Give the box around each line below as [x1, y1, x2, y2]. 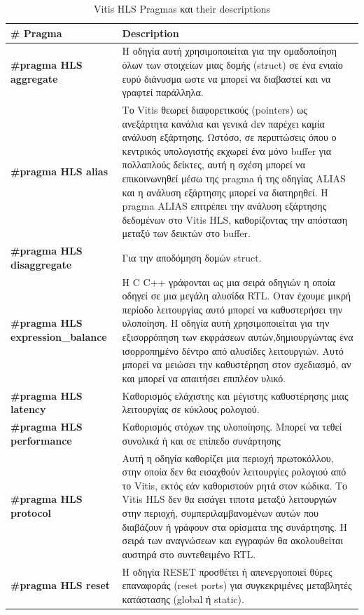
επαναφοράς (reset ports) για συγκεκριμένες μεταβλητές [122, 578, 352, 593]
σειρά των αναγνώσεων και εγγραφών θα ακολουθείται [122, 533, 344, 548]
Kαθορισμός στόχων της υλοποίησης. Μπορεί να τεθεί [122, 419, 342, 434]
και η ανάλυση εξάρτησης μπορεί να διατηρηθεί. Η [122, 184, 328, 199]
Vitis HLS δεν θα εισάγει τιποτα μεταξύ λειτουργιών [122, 492, 337, 506]
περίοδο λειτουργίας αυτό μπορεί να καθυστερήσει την [122, 302, 343, 316]
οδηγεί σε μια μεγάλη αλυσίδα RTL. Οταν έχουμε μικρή [122, 288, 351, 303]
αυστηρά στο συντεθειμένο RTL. [122, 546, 256, 561]
